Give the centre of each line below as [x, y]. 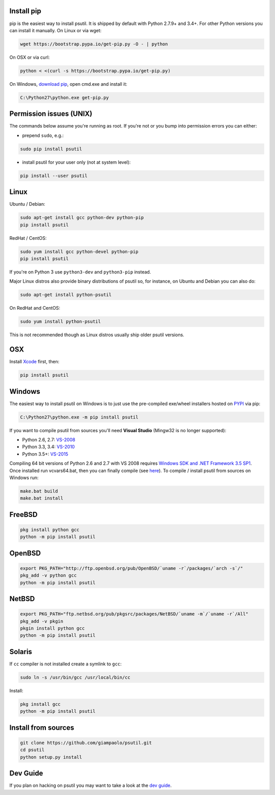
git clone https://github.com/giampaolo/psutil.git [86, 743]
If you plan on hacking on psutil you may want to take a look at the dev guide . [90, 785]
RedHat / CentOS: [28, 238]
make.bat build [39, 491]
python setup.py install [51, 757]
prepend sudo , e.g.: [43, 135]
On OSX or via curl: [30, 57]
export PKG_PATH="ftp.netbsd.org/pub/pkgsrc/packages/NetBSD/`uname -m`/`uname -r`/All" [134, 614]
